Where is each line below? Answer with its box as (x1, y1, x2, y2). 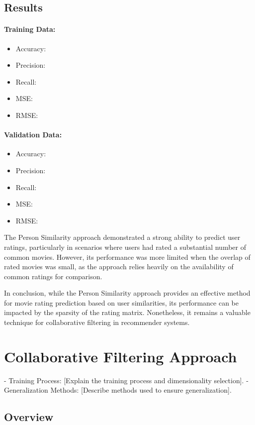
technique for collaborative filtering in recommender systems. (4, 317, 190, 327)
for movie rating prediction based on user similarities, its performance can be (4, 297, 239, 308)
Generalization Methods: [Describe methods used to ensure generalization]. (4, 385, 232, 395)
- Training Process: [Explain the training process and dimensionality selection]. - (4, 375, 249, 385)
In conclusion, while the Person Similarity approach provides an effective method (4, 288, 251, 298)
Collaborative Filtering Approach (4, 346, 237, 366)
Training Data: (4, 24, 56, 34)
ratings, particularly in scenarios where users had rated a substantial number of (4, 241, 246, 252)
